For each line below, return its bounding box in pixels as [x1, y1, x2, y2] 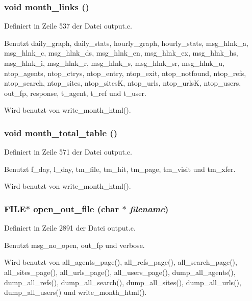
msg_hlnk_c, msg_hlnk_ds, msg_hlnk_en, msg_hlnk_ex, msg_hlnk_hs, [4, 47, 238, 58]
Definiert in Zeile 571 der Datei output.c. [4, 146, 132, 157]
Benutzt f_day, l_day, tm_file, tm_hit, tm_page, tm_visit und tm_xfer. [4, 163, 236, 174]
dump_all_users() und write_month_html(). [4, 287, 147, 297]
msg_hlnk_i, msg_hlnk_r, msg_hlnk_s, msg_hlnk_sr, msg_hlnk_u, [4, 58, 224, 68]
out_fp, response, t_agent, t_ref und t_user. [4, 87, 146, 98]
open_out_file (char [33, 202, 119, 215]
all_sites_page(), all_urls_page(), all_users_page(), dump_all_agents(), [4, 266, 236, 277]
